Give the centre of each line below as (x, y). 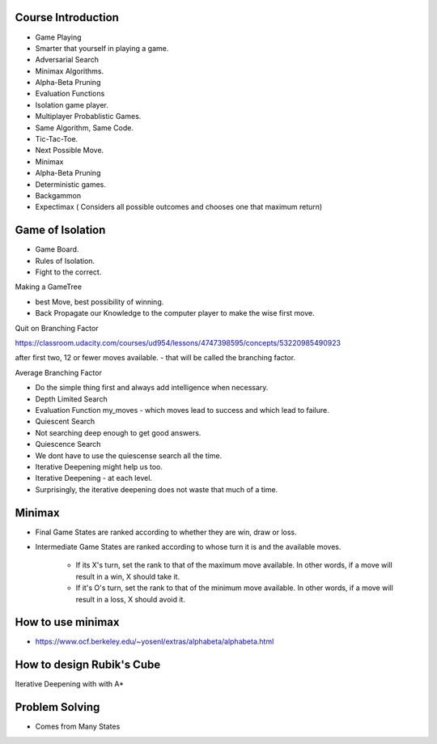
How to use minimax (67, 622)
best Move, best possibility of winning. (100, 302)
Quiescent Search (65, 422)
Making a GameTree (49, 287)
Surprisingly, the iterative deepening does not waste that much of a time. (157, 489)
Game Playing (58, 37)
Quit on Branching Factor (57, 328)
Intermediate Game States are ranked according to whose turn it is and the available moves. (188, 547)
